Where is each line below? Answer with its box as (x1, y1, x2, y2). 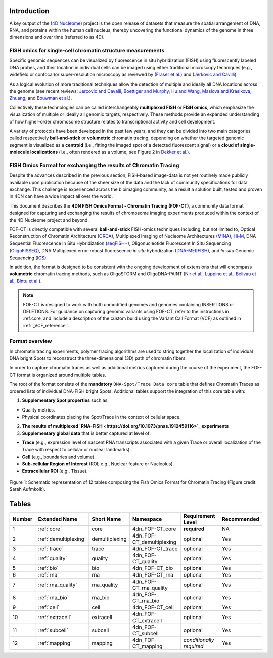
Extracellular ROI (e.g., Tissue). (22, 468, 88, 474)
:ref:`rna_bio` (38, 594, 69, 601)
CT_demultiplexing (132, 539, 177, 546)
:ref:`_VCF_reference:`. (23, 322, 70, 328)
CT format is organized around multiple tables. (9, 372, 106, 378)
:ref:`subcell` (38, 627, 68, 634)
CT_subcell (132, 630, 159, 637)
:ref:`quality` (38, 555, 68, 562)
